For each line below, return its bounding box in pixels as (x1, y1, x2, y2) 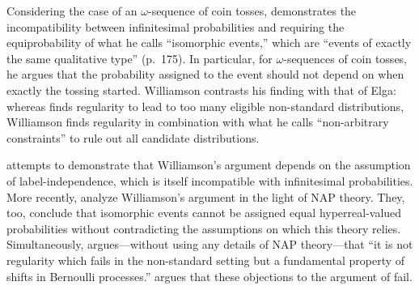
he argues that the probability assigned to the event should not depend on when (6, 66, 404, 83)
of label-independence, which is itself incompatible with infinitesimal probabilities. (6, 172, 413, 189)
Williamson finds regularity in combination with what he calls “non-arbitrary (6, 113, 389, 130)
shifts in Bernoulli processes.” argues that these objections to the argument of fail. (6, 267, 413, 284)
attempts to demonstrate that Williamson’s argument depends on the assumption (6, 156, 411, 173)
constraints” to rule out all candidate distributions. (6, 129, 260, 146)
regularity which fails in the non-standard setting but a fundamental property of (6, 251, 405, 268)
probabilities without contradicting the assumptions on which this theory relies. (6, 220, 401, 237)
